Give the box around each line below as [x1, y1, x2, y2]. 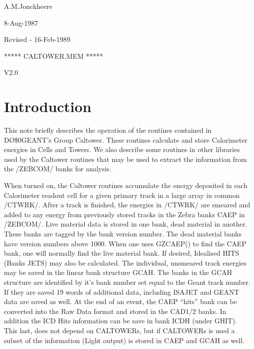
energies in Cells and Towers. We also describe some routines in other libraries [4, 144, 240, 155]
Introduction [4, 96, 92, 116]
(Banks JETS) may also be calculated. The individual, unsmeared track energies [4, 257, 247, 268]
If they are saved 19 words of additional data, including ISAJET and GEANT [4, 286, 239, 297]
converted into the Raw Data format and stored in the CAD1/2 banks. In [4, 306, 226, 316]
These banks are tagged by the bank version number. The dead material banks [4, 229, 242, 239]
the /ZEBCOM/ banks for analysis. [4, 163, 112, 174]
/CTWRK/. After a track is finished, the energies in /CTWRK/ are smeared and [4, 199, 251, 210]
